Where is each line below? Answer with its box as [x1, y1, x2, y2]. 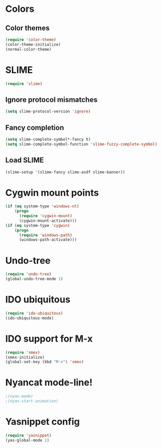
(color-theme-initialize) [5, 42, 61, 47]
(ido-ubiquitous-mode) [5, 315, 54, 320]
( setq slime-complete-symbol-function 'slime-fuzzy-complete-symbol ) [5, 141, 158, 147]
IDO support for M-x [5, 333, 93, 345]
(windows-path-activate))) [19, 237, 77, 242]
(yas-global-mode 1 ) [5, 438, 50, 443]
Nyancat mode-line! [5, 377, 93, 388]
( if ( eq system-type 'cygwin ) [5, 223, 70, 228]
